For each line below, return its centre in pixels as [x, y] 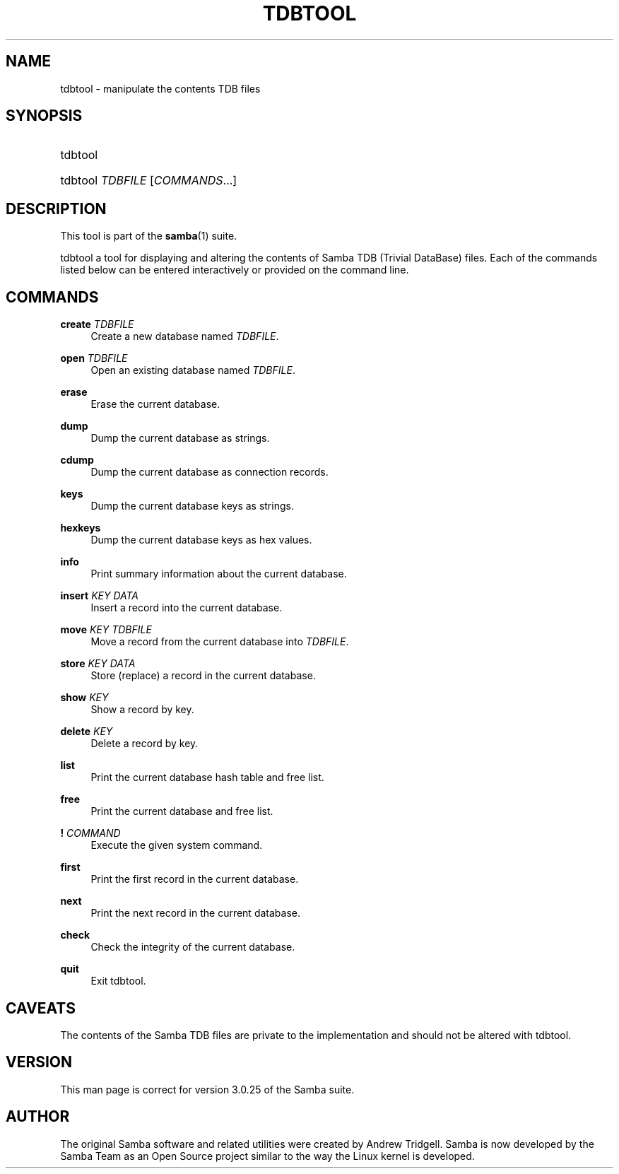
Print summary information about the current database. [219, 574]
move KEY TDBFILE [106, 630]
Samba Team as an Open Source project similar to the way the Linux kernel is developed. [267, 1156]
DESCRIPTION [56, 209]
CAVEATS [41, 1008]
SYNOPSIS [44, 116]
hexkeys [81, 528]
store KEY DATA [98, 664]
